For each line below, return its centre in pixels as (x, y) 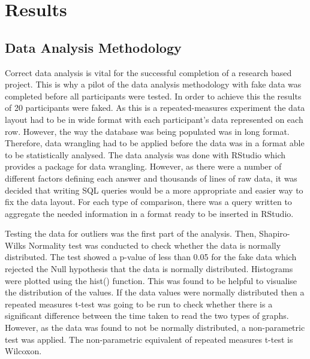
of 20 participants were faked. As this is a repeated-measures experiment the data (155, 108)
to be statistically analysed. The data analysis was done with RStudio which (145, 154)
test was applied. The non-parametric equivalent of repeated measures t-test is (149, 339)
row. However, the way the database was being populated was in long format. (147, 131)
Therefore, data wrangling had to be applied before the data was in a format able (155, 143)
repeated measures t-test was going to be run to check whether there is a (139, 304)
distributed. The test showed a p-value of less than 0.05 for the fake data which (151, 257)
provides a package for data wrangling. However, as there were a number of (143, 166)
